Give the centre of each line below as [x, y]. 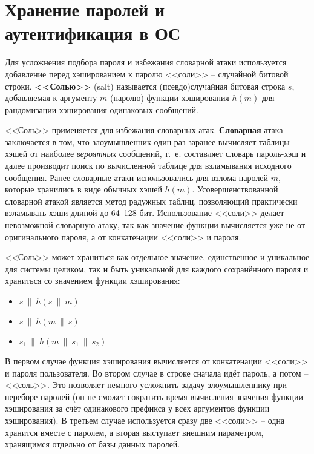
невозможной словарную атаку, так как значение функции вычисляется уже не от [155, 225]
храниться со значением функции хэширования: [93, 281]
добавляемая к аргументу [51, 98]
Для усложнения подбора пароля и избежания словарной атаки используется [146, 62]
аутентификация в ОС [93, 33]
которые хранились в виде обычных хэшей [83, 189]
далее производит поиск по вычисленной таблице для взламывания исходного [148, 166]
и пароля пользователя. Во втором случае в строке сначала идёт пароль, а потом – [157, 373]
